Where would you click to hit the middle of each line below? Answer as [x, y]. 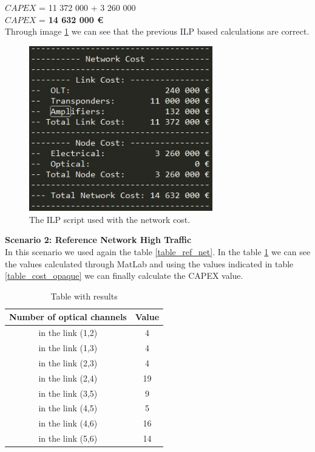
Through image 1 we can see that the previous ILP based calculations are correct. [157, 31]
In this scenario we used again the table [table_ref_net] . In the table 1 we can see [158, 251]
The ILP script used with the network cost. [110, 219]
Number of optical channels [68, 317]
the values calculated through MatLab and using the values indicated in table [149, 263]
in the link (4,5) [68, 408]
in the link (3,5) [68, 393]
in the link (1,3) [68, 348]
